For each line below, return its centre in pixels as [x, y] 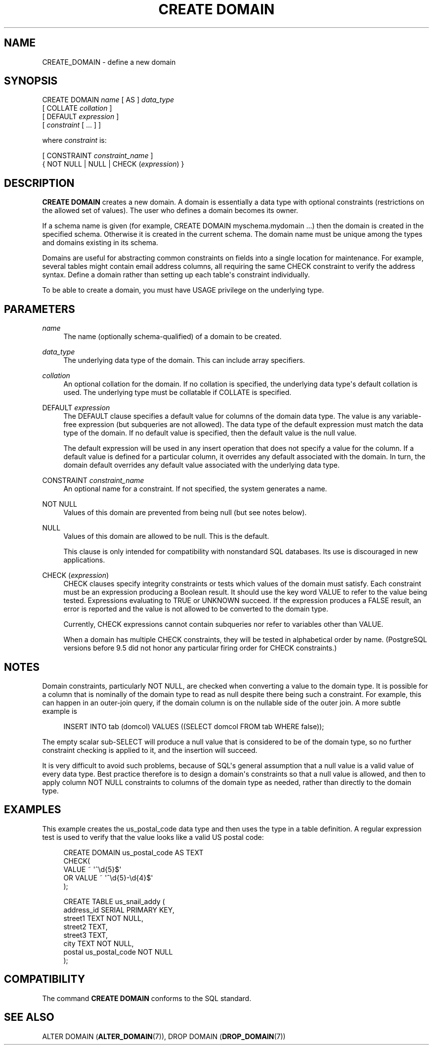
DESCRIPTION [39, 183]
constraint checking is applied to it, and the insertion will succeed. [150, 750]
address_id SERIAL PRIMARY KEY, [119, 910]
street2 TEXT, [86, 926]
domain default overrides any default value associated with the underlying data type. [202, 465]
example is [60, 711]
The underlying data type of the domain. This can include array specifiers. [184, 360]
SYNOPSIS [31, 81]
